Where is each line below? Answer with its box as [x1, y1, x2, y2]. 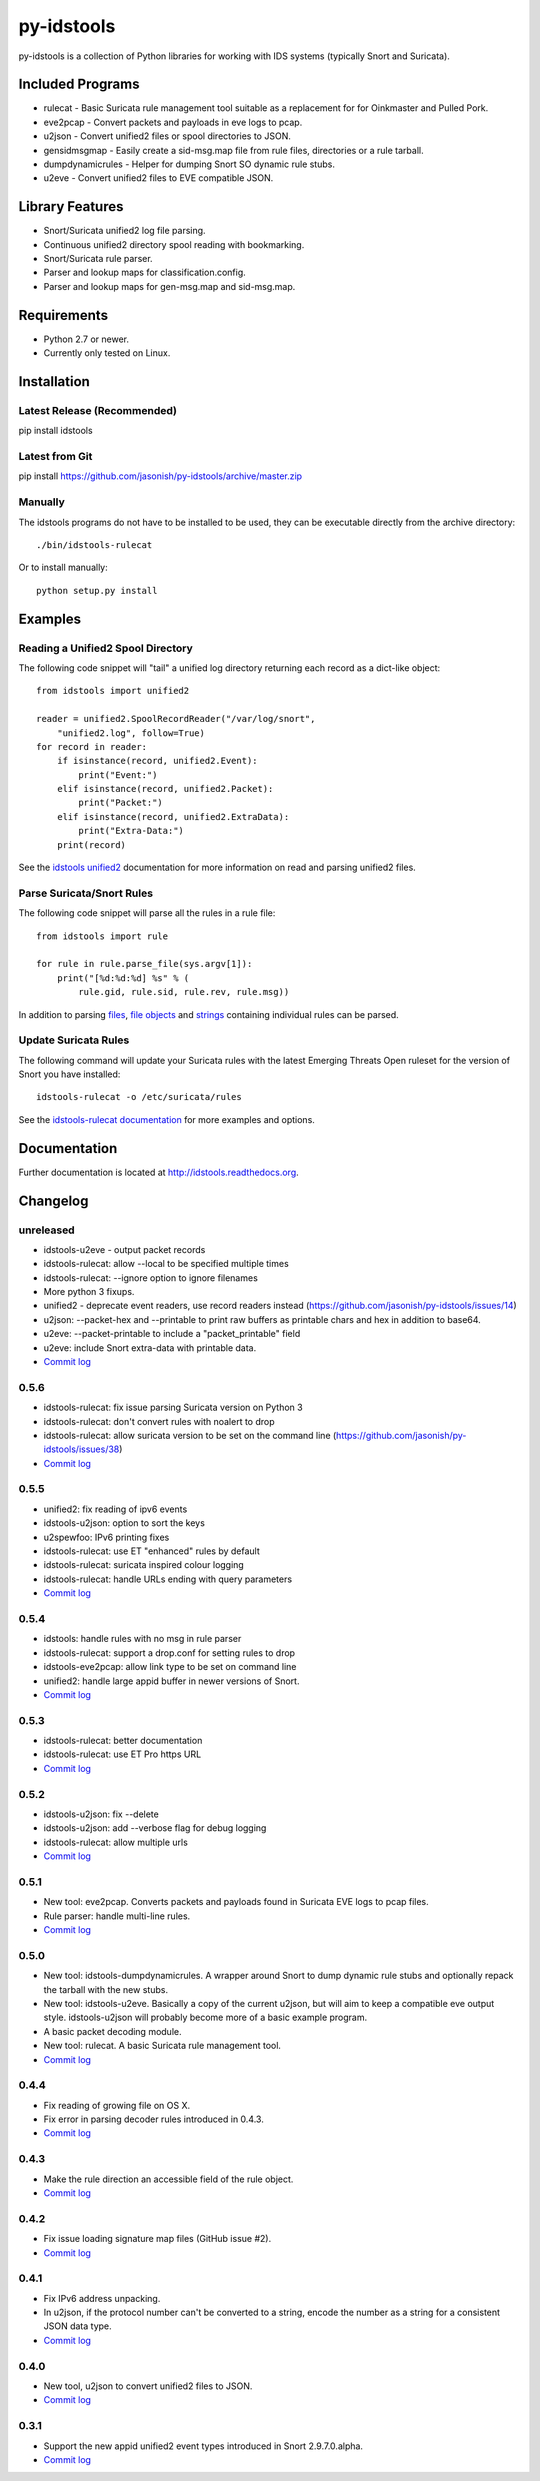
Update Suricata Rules [18, 1033, 130, 1047]
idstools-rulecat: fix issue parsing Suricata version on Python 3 [43, 1401, 304, 1414]
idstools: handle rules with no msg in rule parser [43, 1633, 242, 1645]
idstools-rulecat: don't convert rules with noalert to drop [43, 1415, 275, 1427]
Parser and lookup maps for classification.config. [43, 266, 247, 279]
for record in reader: [36, 741, 148, 752]
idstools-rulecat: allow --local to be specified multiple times [43, 1258, 289, 1270]
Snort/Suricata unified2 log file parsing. [43, 225, 206, 237]
